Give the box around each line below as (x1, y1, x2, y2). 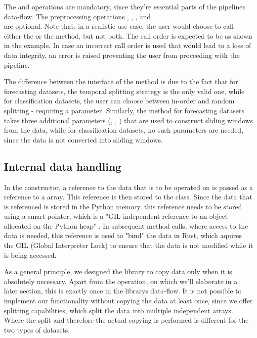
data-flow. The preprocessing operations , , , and (4, 11, 151, 21)
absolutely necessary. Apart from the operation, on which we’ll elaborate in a (4, 276, 238, 286)
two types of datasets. (4, 324, 70, 335)
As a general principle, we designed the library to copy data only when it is (4, 266, 232, 277)
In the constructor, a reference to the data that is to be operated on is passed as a (4, 182, 253, 192)
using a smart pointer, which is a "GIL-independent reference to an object (4, 211, 228, 221)
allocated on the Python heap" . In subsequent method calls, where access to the (4, 220, 248, 231)
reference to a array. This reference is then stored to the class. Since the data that (4, 192, 252, 202)
